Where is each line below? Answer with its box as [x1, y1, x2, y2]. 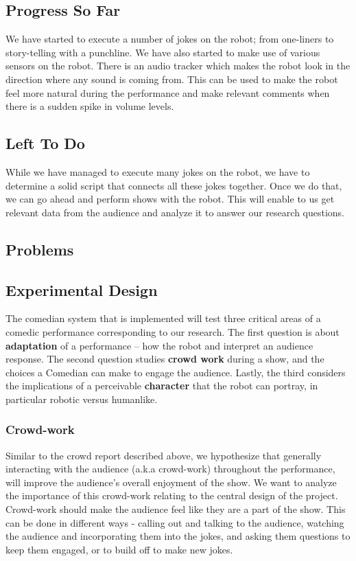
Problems [5, 238, 74, 260]
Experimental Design [5, 279, 158, 300]
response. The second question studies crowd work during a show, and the [5, 352, 324, 366]
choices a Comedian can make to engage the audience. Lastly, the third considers [5, 365, 346, 379]
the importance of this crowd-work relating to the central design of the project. [5, 488, 338, 503]
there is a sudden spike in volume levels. [5, 99, 174, 113]
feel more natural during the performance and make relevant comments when [5, 85, 330, 100]
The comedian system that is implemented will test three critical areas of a [5, 311, 321, 325]
